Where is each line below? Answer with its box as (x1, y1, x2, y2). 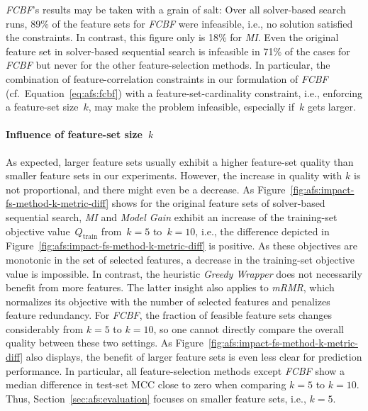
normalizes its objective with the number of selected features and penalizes (6, 293, 330, 308)
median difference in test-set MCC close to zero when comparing (6, 377, 286, 392)
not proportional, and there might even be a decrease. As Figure (6, 181, 286, 196)
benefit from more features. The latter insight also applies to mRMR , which (6, 280, 335, 295)
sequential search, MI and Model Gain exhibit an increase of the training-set (6, 209, 338, 224)
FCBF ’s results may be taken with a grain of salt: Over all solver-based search (6, 2, 346, 16)
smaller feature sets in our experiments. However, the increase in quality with (6, 168, 342, 183)
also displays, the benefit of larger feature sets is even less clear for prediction (26, 349, 362, 364)
